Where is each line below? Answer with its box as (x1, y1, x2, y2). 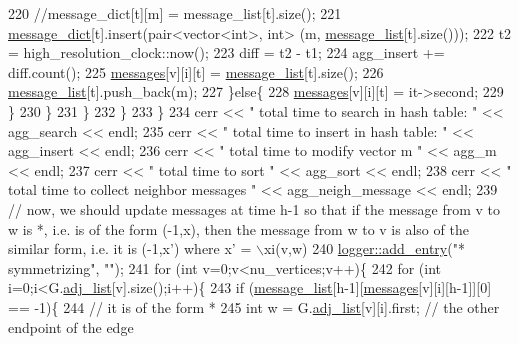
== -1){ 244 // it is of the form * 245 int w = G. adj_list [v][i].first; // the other (8, 296, 500, 317)
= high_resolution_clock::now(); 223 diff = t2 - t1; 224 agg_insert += (8, 42, 445, 63)
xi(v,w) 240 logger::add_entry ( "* (263, 238, 465, 259)
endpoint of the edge (8, 316, 134, 337)
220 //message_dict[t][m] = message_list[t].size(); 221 (8, 3, 342, 23)
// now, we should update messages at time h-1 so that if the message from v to (8, 198, 501, 219)
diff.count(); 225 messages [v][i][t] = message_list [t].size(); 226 (8, 61, 384, 82)
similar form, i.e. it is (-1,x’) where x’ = (8, 238, 252, 259)
